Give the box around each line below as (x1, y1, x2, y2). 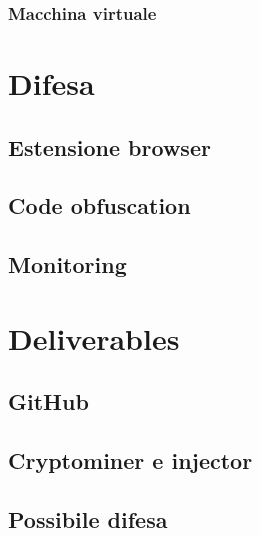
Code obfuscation (8, 190, 191, 221)
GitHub (8, 386, 89, 417)
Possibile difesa (8, 503, 168, 534)
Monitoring (8, 249, 127, 280)
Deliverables (8, 317, 180, 358)
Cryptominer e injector (8, 445, 253, 476)
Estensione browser (8, 131, 211, 162)
